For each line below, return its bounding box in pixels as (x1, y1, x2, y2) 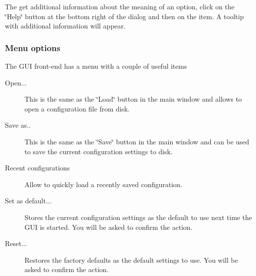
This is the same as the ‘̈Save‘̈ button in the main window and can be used (25, 136, 250, 146)
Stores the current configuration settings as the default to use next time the (25, 212, 252, 222)
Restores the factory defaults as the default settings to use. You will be (25, 254, 238, 265)
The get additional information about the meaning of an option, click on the (5, 1, 234, 11)
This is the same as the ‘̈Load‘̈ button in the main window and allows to (25, 94, 242, 104)
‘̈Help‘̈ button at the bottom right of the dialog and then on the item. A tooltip (5, 11, 244, 21)
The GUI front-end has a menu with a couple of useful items (5, 61, 187, 71)
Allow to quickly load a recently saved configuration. (25, 179, 182, 189)
